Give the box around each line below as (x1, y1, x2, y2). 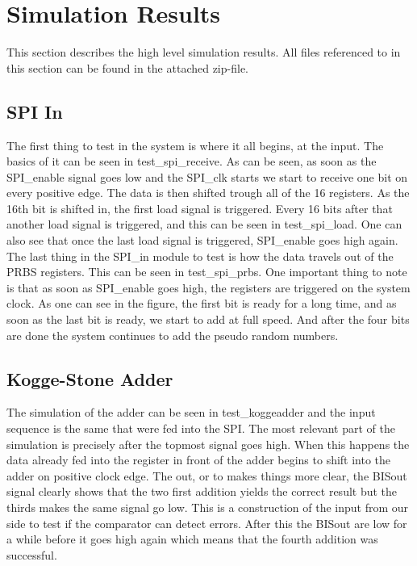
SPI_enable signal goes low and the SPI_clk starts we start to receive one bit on (6, 168, 408, 185)
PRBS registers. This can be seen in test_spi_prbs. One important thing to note (6, 263, 407, 280)
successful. (6, 546, 57, 563)
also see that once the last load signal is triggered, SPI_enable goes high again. (6, 232, 398, 249)
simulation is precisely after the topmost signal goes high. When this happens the (6, 435, 410, 452)
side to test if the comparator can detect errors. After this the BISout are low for (6, 514, 407, 531)
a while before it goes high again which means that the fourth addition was (6, 530, 378, 547)
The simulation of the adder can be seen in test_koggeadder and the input (6, 404, 376, 421)
